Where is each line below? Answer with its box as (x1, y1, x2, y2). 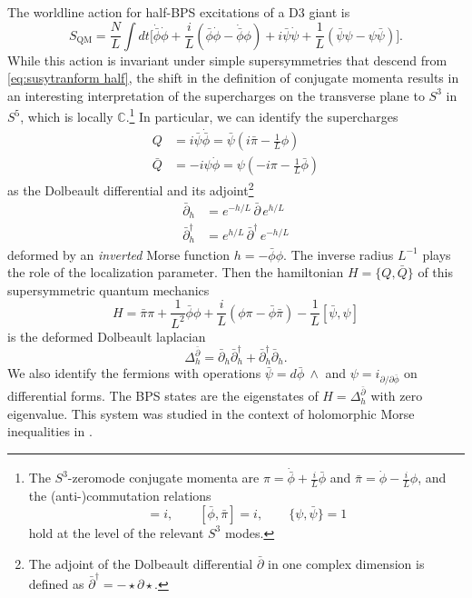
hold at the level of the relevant (28, 523, 204, 542)
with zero (370, 386, 423, 405)
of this (418, 263, 453, 282)
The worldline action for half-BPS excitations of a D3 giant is (7, 3, 350, 21)
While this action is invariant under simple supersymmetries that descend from (7, 50, 447, 69)
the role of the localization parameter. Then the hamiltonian (7, 263, 344, 282)
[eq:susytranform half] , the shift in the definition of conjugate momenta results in (7, 68, 459, 87)
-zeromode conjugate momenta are (67, 468, 260, 487)
